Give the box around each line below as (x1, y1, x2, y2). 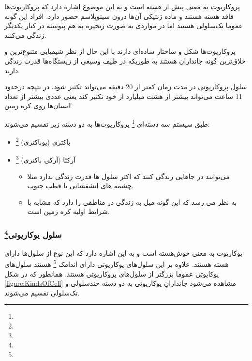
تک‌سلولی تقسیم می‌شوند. (4, 287, 80, 297)
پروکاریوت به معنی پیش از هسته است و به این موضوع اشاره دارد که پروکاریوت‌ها (4, 1, 240, 11)
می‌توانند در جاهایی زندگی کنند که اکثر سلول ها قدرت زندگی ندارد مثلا (27, 171, 230, 181)
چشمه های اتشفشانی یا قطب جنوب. (27, 180, 134, 191)
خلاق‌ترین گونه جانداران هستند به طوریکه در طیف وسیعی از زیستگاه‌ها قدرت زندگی (4, 55, 246, 66)
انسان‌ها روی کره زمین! (4, 100, 72, 111)
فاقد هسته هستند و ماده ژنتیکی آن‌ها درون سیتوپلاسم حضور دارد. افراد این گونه (4, 11, 234, 21)
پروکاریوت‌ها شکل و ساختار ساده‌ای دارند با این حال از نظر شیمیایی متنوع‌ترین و (4, 46, 236, 56)
